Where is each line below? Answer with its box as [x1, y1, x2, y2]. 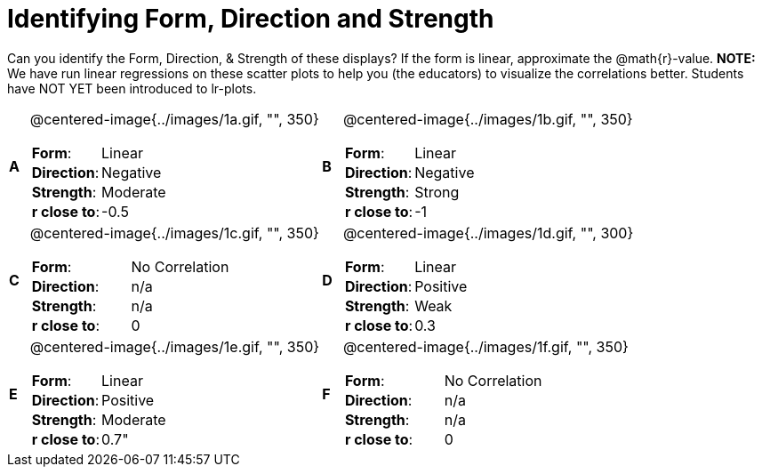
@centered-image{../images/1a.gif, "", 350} [29, 109, 319, 128]
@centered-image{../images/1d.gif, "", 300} [342, 223, 634, 242]
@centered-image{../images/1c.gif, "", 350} [29, 223, 319, 242]
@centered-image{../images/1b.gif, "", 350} [342, 109, 633, 128]
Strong [414, 182, 460, 201]
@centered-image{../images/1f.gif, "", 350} [342, 337, 629, 356]
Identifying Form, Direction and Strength [7, 4, 494, 34]
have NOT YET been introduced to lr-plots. [7, 80, 257, 96]
